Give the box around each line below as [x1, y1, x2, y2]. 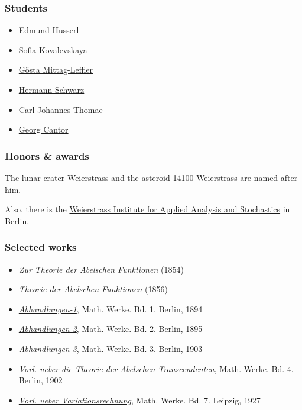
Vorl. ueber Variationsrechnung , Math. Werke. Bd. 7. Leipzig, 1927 [18, 393, 261, 406]
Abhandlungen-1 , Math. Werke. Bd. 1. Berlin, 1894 [18, 302, 203, 315]
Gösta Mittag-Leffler [18, 63, 93, 76]
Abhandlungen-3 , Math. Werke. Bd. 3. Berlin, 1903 [18, 342, 203, 354]
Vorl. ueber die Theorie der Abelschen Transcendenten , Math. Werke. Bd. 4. [18, 362, 294, 375]
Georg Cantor [18, 123, 69, 135]
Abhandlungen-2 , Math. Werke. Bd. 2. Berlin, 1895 [18, 322, 203, 335]
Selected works [5, 240, 77, 254]
